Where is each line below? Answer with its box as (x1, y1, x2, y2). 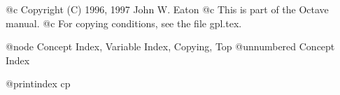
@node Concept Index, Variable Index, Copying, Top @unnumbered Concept (6, 39, 335, 54)
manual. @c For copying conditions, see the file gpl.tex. (6, 15, 242, 30)
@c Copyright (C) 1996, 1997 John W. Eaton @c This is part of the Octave (6, 2, 329, 16)
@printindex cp (6, 76, 71, 91)
